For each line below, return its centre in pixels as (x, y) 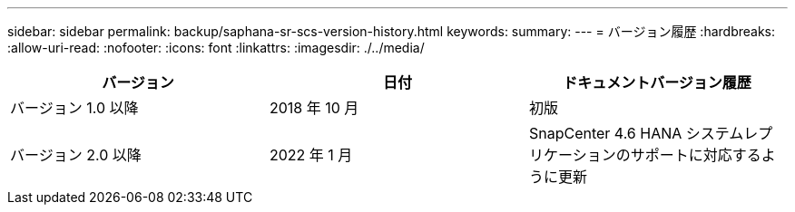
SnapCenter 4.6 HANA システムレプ (651, 133)
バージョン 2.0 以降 (76, 155)
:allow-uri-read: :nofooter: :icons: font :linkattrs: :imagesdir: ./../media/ (216, 48)
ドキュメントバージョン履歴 (657, 82)
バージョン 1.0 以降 (74, 108)
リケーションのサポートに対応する (645, 155)
